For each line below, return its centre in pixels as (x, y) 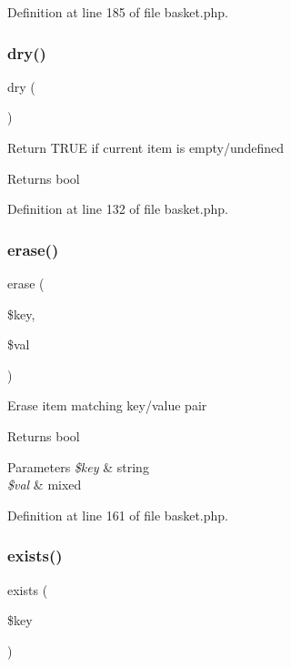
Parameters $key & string (78, 466)
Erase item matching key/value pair (107, 405)
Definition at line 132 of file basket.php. (118, 209)
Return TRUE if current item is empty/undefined (146, 147)
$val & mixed (45, 485)
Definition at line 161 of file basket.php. (118, 515)
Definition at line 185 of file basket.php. (118, 12)
